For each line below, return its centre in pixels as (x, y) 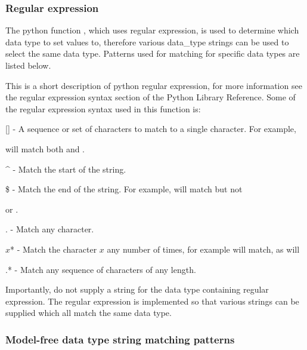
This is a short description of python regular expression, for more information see (154, 85)
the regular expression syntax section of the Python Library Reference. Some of (151, 97)
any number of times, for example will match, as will (203, 249)
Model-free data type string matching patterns (120, 339)
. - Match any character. (50, 229)
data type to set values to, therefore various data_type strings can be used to (147, 42)
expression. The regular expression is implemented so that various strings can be (152, 301)
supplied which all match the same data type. (89, 313)
